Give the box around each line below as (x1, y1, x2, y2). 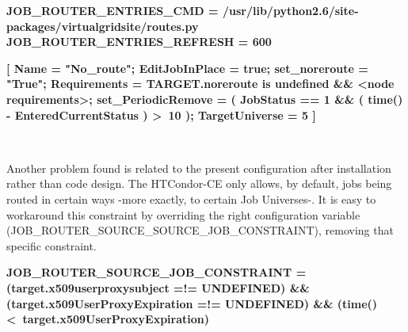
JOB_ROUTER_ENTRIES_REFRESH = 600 (6, 33, 272, 50)
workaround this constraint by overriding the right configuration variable (6, 206, 360, 223)
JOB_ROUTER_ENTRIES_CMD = (6, 2, 219, 18)
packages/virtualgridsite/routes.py (6, 17, 199, 34)
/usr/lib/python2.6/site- (222, 2, 359, 18)
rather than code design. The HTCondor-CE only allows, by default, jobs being (6, 175, 392, 192)
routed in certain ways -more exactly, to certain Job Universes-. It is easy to (6, 190, 376, 207)
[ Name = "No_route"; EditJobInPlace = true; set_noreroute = (6, 59, 368, 76)
